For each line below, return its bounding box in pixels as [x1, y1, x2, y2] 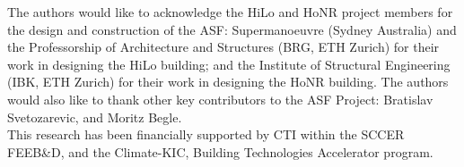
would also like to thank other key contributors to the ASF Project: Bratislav [7, 89, 433, 108]
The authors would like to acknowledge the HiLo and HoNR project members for [7, 3, 453, 21]
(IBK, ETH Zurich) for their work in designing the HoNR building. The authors [7, 72, 449, 91]
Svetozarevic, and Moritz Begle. [7, 107, 182, 126]
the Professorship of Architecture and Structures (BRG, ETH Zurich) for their [7, 38, 440, 56]
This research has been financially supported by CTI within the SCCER [7, 125, 405, 144]
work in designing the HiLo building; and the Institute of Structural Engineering [7, 54, 451, 73]
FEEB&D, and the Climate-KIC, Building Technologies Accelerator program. [7, 142, 433, 161]
